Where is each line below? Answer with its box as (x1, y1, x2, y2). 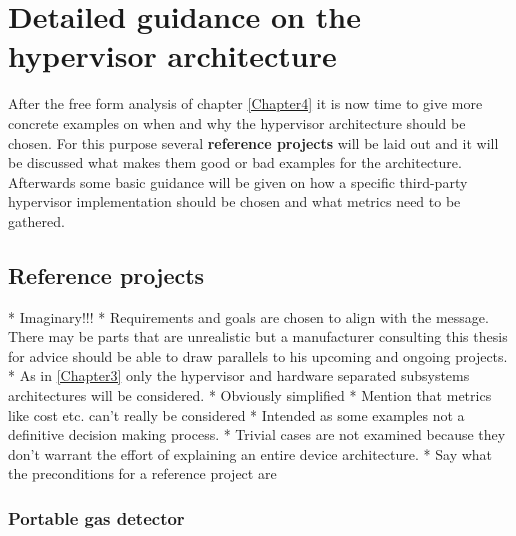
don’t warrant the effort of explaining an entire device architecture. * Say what (8, 443, 493, 464)
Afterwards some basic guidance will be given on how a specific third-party (8, 171, 468, 192)
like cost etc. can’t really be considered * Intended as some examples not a (8, 404, 465, 425)
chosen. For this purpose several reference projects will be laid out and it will (8, 132, 499, 153)
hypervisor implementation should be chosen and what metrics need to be (8, 191, 461, 212)
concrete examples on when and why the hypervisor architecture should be (8, 112, 466, 133)
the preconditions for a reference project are (8, 463, 277, 484)
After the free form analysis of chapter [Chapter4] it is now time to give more (8, 93, 483, 114)
